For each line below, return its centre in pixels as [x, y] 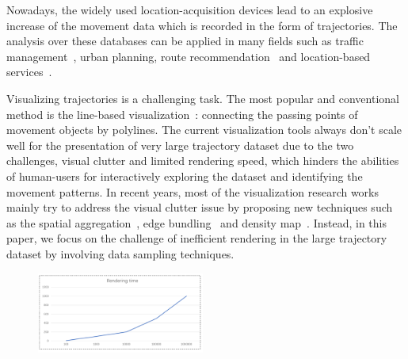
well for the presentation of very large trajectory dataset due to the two [180, 145]
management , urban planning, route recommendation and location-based [189, 56]
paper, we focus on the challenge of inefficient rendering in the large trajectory [197, 238]
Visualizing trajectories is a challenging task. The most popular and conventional [203, 98]
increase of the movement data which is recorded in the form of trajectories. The [202, 25]
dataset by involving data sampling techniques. [120, 253]
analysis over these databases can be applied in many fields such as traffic [185, 41]
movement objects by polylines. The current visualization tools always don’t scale [204, 130]
